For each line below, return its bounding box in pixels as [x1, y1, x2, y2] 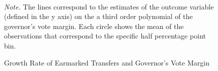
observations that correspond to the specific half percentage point [4, 30, 206, 41]
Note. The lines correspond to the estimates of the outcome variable [4, 1, 214, 11]
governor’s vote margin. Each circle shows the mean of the [4, 20, 184, 31]
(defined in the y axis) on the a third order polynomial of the [4, 11, 193, 21]
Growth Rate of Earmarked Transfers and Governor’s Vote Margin [4, 57, 209, 67]
